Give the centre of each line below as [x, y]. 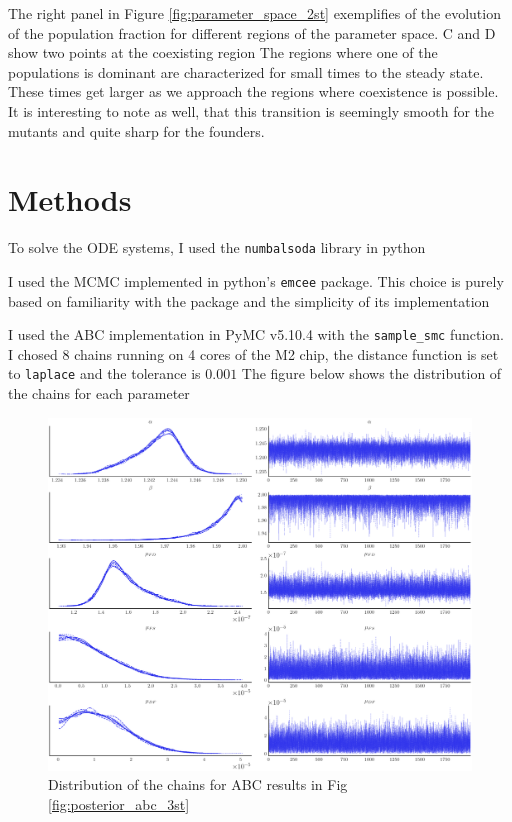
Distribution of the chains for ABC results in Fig [198, 784]
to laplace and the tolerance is [104, 373]
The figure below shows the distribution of [371, 373]
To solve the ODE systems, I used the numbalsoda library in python [217, 247]
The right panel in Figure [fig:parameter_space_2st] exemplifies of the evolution [254, 13]
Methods [70, 199]
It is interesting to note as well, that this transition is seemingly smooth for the [251, 110]
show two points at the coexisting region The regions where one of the [223, 52]
